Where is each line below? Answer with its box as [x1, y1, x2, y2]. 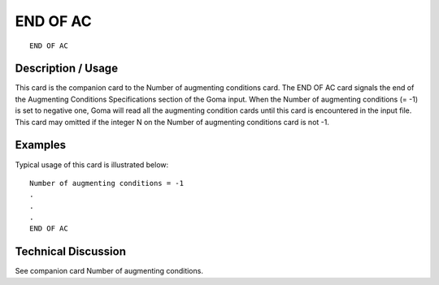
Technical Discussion [15, 244, 126, 259]
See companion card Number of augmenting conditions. [15, 266, 203, 276]
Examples [15, 138, 67, 152]
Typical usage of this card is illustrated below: [15, 159, 169, 170]
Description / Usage [15, 62, 118, 76]
